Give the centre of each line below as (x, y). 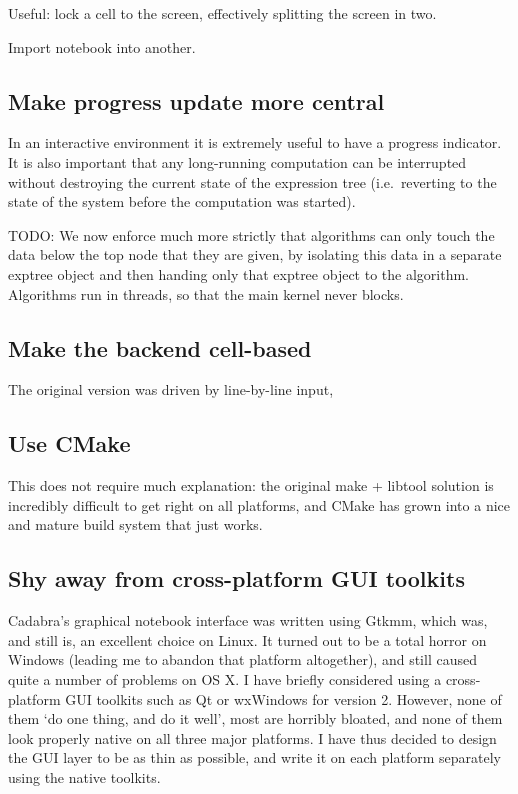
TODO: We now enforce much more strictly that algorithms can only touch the (251, 234)
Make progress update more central (196, 100)
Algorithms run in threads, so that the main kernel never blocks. (206, 293)
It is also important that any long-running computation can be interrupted (237, 161)
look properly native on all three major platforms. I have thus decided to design (252, 737)
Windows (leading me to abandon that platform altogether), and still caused (242, 659)
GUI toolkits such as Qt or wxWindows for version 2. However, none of (283, 698)
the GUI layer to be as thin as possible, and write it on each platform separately (254, 757)
